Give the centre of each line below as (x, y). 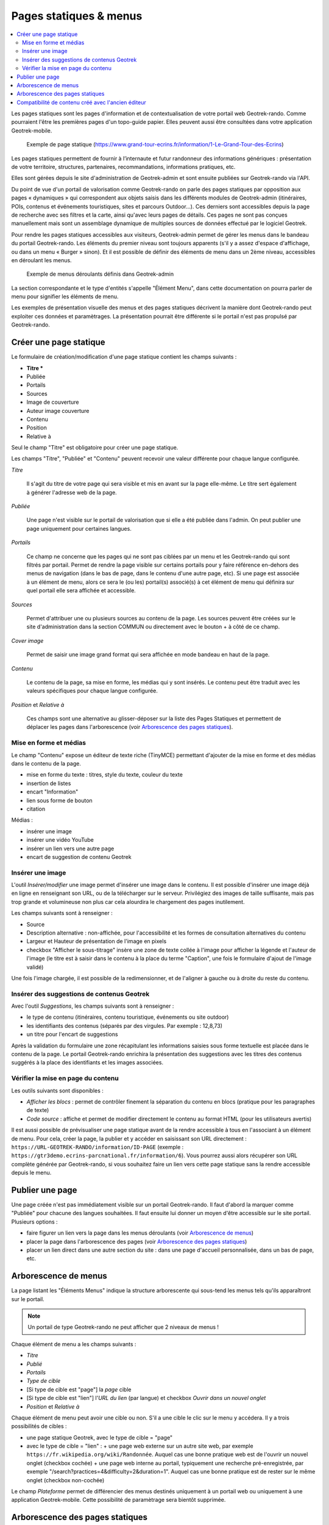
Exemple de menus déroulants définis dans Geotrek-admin (100, 274)
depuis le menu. (31, 1173)
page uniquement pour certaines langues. (79, 528)
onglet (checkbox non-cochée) (65, 1480)
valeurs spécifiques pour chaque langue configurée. (92, 691)
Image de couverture (53, 402)
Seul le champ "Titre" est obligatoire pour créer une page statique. (95, 448)
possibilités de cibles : (39, 1426)
